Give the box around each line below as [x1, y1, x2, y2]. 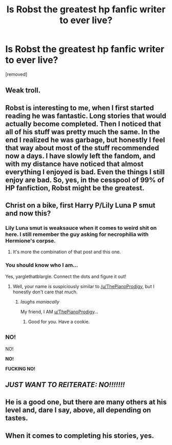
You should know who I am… [5, 261, 78, 269]
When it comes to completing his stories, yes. [5, 431, 155, 440]
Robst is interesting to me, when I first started [5, 104, 155, 112]
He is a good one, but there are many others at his [5, 398, 167, 407]
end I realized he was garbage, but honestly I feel [5, 135, 165, 144]
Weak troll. [5, 86, 41, 95]
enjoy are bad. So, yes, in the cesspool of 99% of [5, 175, 165, 184]
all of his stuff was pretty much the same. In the [5, 127, 160, 136]
